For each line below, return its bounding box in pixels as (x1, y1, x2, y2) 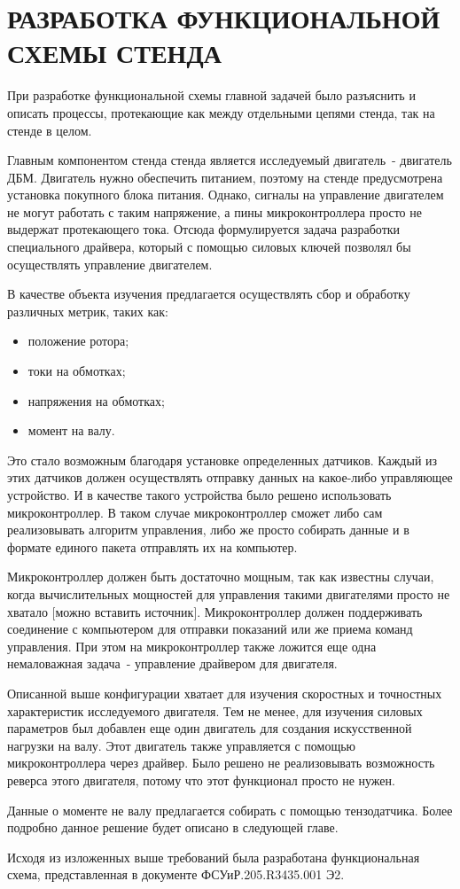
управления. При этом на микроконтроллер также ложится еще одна (7, 636, 377, 655)
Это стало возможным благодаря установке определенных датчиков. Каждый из (7, 450, 438, 469)
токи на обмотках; (27, 362, 126, 380)
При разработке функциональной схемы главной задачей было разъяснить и (7, 86, 416, 105)
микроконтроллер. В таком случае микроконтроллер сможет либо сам (7, 503, 383, 521)
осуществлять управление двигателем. (7, 254, 213, 273)
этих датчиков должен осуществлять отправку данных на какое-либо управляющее (7, 468, 453, 487)
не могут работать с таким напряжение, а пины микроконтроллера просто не (7, 202, 422, 221)
